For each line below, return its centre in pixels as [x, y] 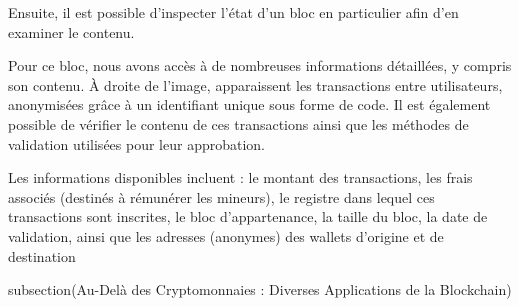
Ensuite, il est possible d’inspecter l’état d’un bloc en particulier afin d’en [233, 12]
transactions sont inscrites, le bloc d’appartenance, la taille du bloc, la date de [248, 216]
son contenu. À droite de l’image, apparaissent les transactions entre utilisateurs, [255, 84]
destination [42, 255]
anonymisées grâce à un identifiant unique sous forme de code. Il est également [249, 104]
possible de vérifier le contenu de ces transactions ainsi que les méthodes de [238, 123]
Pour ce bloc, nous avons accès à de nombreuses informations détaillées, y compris [260, 65]
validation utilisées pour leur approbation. [136, 143]
